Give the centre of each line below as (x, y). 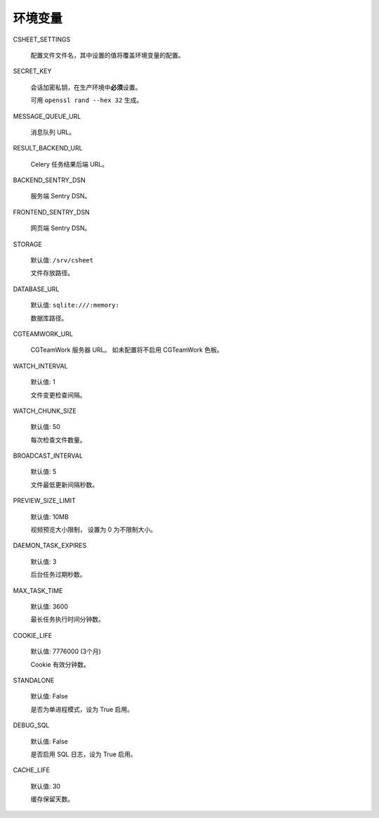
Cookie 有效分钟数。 (60, 664)
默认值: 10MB (50, 516)
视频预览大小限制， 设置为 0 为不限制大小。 (94, 530)
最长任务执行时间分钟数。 (67, 620)
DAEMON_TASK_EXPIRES (50, 546)
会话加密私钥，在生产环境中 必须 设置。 (86, 87)
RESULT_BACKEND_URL (48, 148)
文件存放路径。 (52, 273)
